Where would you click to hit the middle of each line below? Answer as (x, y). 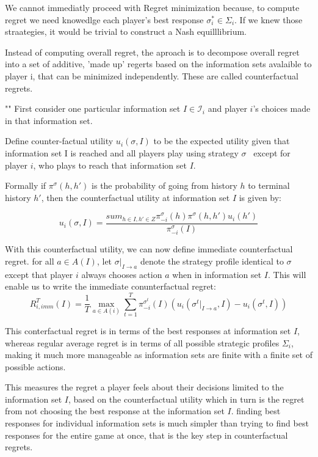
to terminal (269, 185)
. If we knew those (269, 19)
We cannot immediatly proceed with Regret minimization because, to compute (152, 7)
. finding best (256, 411)
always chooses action (122, 274)
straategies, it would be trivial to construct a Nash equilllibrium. (126, 31)
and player (227, 108)
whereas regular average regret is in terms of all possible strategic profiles (142, 342)
